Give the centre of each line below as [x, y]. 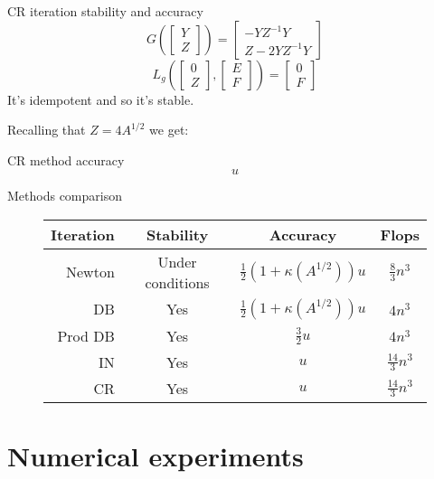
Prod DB [86, 335]
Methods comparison [65, 196]
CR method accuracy [66, 160]
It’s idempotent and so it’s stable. [101, 99]
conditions [177, 282]
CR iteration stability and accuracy [105, 11]
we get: [169, 130]
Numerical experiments [156, 456]
